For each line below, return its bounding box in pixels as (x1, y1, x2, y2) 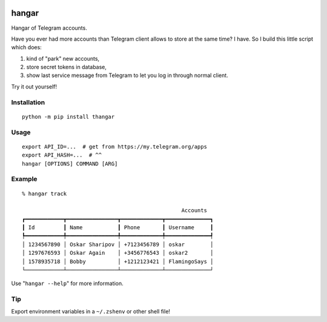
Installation (11, 98, 45, 106)
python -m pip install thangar (22, 113, 115, 120)
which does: (11, 44, 42, 51)
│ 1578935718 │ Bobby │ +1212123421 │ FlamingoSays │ (22, 258, 214, 265)
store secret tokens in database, (26, 64, 107, 71)
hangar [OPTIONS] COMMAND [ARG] (22, 160, 118, 167)
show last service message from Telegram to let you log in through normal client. (26, 72, 228, 79)
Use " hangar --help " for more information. (11, 280, 124, 287)
